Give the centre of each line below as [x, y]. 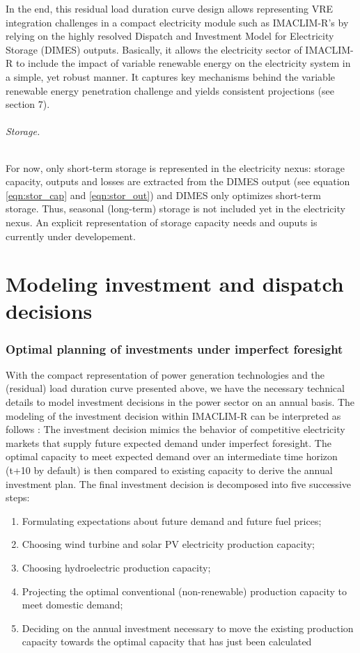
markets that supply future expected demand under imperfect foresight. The [169, 442]
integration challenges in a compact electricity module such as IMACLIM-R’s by [177, 22]
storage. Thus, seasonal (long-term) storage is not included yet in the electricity [175, 209]
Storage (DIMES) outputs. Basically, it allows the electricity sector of [154, 49]
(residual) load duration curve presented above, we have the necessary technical [175, 388]
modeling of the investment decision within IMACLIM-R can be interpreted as [173, 415]
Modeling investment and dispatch [175, 284]
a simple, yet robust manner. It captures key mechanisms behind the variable [171, 76]
